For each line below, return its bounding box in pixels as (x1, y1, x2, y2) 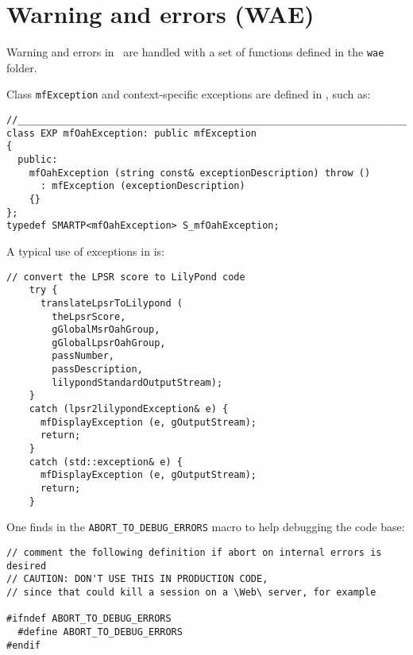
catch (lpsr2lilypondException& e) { (29, 403, 229, 415)
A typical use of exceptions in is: (6, 242, 164, 259)
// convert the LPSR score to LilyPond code (6, 271, 245, 283)
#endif (6, 639, 41, 651)
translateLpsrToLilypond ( (40, 297, 183, 309)
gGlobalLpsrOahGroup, (52, 337, 166, 349)
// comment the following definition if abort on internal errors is (6, 547, 382, 558)
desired (6, 560, 47, 572)
